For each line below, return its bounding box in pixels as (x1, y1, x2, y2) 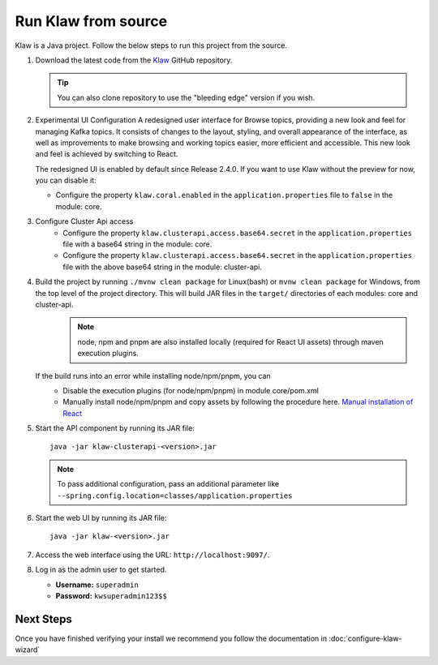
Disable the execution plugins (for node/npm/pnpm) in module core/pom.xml (62, 385, 320, 395)
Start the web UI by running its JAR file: (35, 513, 167, 523)
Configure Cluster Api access (35, 217, 134, 226)
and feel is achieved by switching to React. (35, 149, 178, 159)
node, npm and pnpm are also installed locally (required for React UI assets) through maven (77, 337, 384, 346)
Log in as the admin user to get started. (35, 564, 167, 575)
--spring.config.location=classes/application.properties (57, 491, 293, 500)
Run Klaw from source (15, 12, 168, 30)
